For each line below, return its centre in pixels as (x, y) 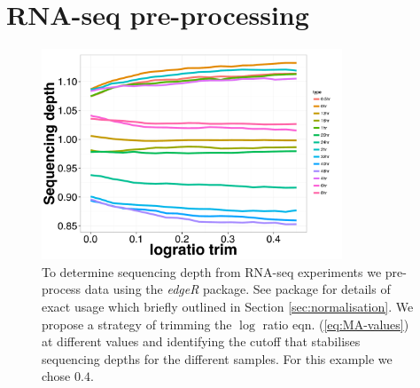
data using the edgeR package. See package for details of (237, 289)
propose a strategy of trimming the (137, 324)
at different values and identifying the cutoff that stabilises (201, 341)
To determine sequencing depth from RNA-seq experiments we (212, 271)
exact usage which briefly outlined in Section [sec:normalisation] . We (228, 307)
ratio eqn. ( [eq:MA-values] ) (336, 324)
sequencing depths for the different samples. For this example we (217, 358)
